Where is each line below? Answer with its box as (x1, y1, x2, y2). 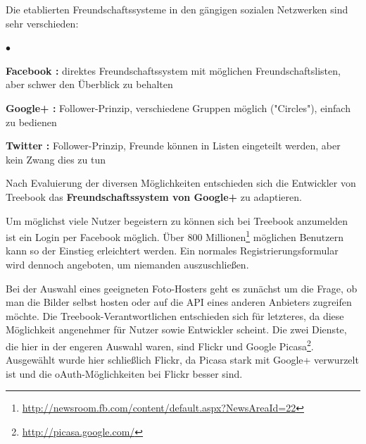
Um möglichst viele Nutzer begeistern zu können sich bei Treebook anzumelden (6, 213, 348, 228)
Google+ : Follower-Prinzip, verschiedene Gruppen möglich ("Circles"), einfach (6, 100, 351, 115)
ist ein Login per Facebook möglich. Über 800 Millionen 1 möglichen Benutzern (6, 228, 343, 244)
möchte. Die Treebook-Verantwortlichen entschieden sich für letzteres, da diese (6, 308, 344, 323)
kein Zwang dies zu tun (6, 152, 106, 166)
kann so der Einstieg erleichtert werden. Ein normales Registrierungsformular (6, 243, 339, 258)
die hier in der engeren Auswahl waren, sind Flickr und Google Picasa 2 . (6, 336, 314, 353)
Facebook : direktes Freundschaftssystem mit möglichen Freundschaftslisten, (6, 63, 341, 78)
